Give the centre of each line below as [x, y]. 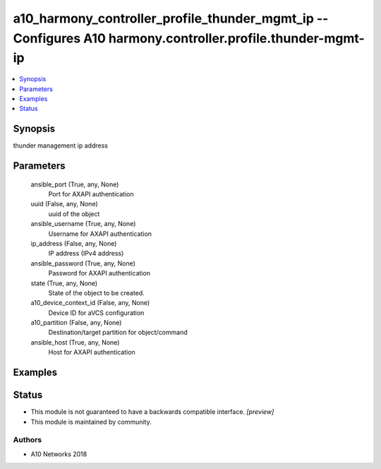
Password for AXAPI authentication [99, 273]
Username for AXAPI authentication [100, 234]
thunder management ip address [61, 146]
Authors [28, 440]
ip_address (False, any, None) [74, 243]
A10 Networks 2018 [59, 454]
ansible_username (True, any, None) [83, 224]
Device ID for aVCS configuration [96, 313]
